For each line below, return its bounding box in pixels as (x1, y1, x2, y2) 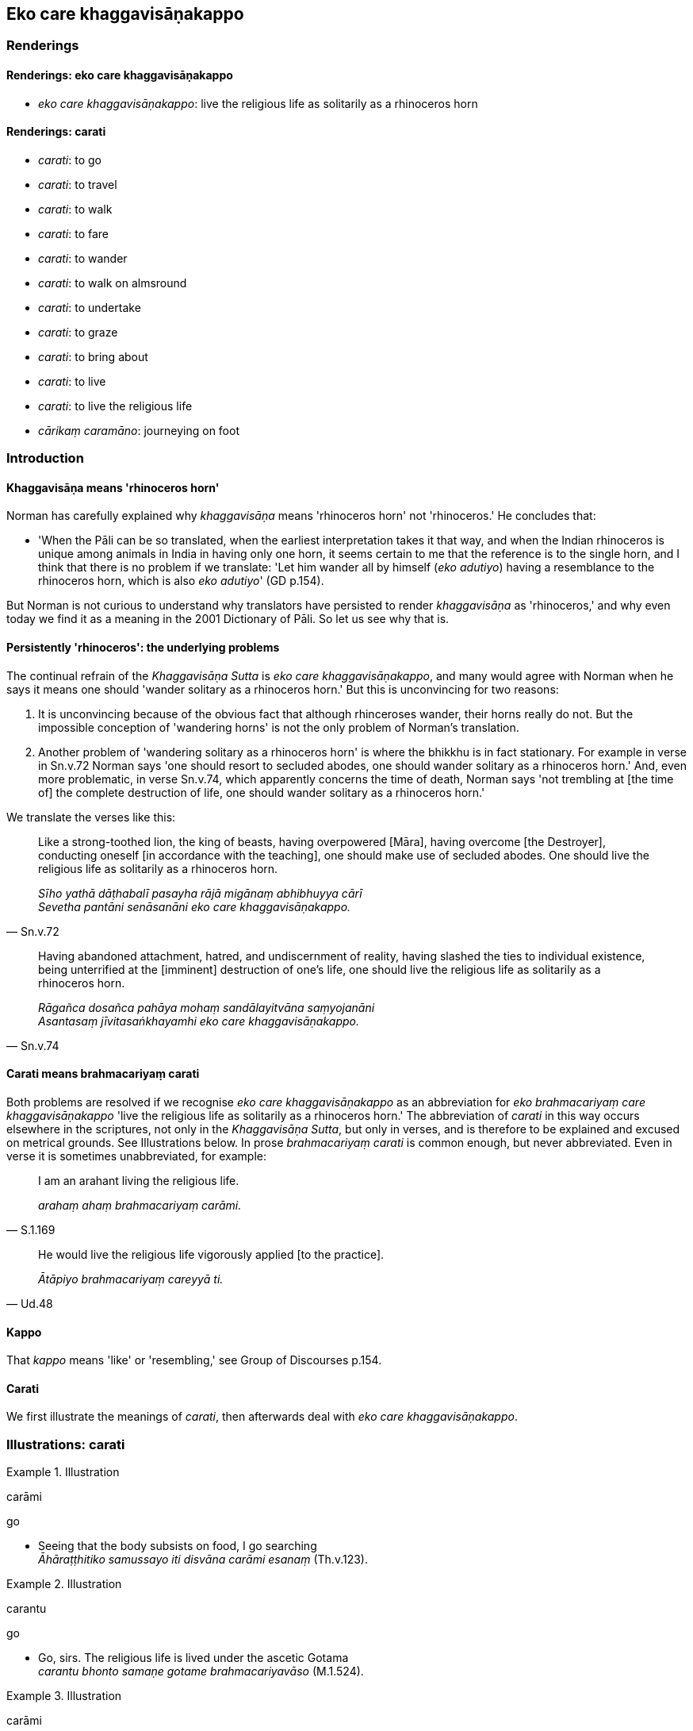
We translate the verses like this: (6, 810, 176, 824)
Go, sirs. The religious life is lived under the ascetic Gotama (38, 1651, 349, 1665)
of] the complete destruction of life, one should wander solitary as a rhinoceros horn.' (38, 785, 485, 799)
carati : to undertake (38, 300, 141, 314)
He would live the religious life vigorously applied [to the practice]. (38, 1247, 385, 1261)
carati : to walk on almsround (38, 275, 187, 290)
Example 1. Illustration (6, 1465, 120, 1479)
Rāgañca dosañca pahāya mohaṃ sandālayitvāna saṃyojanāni (38, 1000, 375, 1014)
